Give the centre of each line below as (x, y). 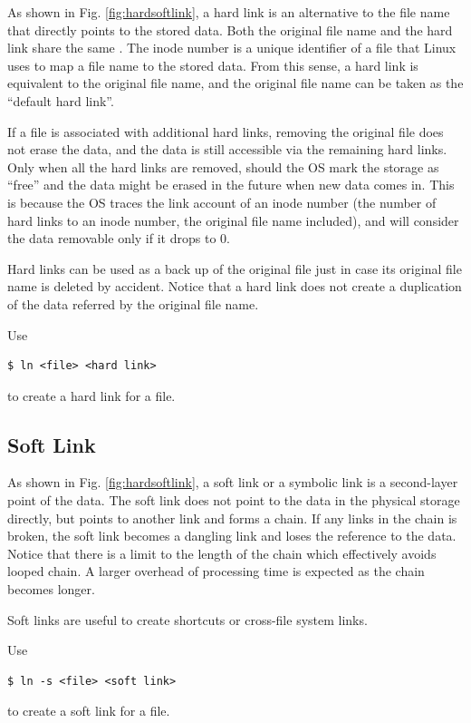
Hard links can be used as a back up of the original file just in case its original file (235, 268)
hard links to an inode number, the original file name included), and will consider (233, 220)
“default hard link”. (61, 100)
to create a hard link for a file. (91, 395)
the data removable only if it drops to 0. (119, 238)
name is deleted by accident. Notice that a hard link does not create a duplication (235, 286)
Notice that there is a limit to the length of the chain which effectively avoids (222, 553)
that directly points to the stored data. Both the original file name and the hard (230, 29)
